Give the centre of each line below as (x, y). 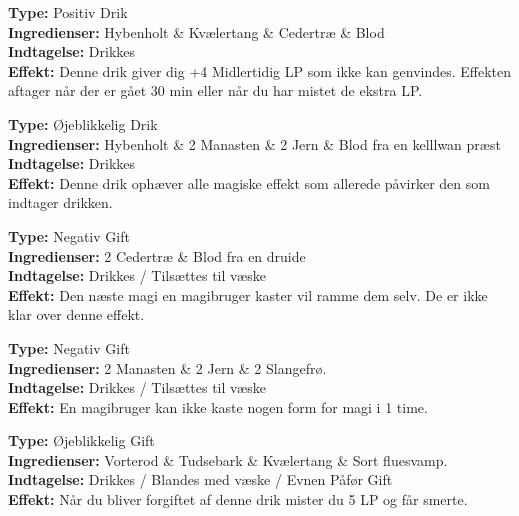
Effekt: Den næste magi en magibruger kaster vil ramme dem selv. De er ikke (248, 294)
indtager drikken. (60, 202)
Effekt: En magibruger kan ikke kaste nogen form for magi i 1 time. (218, 406)
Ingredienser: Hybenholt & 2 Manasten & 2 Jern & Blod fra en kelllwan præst (254, 143)
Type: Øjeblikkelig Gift (81, 440)
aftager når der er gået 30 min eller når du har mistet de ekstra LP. (215, 90)
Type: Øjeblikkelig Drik (83, 123)
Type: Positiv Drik (68, 12)
